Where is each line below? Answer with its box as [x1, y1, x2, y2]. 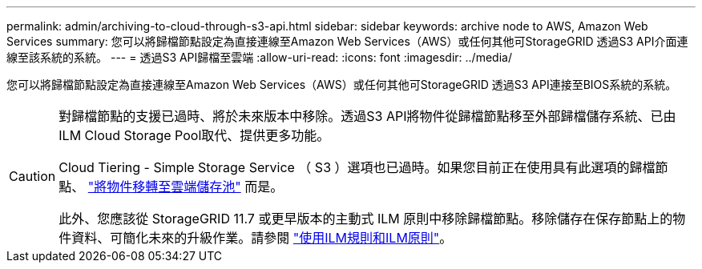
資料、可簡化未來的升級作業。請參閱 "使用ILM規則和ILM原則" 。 [71, 230, 453, 246]
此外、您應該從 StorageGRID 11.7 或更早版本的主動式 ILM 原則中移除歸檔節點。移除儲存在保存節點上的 [58, 211, 673, 227]
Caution [9, 168, 56, 184]
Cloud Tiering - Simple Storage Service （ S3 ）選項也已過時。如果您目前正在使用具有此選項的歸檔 [58, 159, 656, 175]
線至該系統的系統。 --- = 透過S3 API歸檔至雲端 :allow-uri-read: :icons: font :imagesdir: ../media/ [6, 50, 512, 64]
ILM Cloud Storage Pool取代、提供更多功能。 [58, 127, 330, 143]
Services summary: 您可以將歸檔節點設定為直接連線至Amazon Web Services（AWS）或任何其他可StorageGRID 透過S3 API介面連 [6, 34, 688, 48]
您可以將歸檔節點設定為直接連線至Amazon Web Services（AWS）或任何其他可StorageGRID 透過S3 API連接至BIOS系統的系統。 [6, 78, 677, 91]
